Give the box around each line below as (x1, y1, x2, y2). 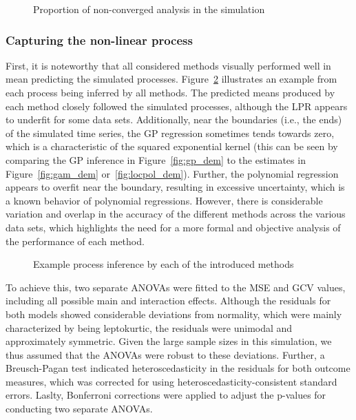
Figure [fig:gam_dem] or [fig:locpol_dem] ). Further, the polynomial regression (6, 166, 339, 180)
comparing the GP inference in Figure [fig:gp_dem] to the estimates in (6, 152, 306, 167)
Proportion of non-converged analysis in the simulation (33, 2, 265, 16)
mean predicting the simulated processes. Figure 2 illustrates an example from (6, 72, 337, 86)
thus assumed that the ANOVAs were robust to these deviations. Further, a (6, 347, 325, 361)
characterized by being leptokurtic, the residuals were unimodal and (6, 320, 293, 335)
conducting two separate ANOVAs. (6, 401, 153, 416)
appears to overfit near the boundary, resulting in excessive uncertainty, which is (6, 180, 345, 194)
